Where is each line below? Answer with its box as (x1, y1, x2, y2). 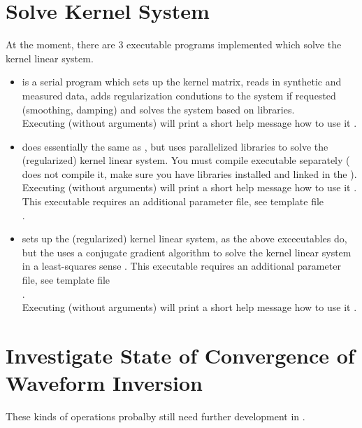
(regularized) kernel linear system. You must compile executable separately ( (22, 153, 350, 167)
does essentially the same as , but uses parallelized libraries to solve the (22, 139, 328, 153)
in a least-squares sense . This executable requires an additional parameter (22, 258, 341, 273)
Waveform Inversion (6, 368, 203, 397)
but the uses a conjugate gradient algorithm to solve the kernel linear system (22, 244, 352, 259)
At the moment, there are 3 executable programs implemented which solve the (6, 37, 342, 52)
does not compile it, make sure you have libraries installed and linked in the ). (22, 166, 357, 181)
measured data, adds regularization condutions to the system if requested (22, 88, 336, 102)
